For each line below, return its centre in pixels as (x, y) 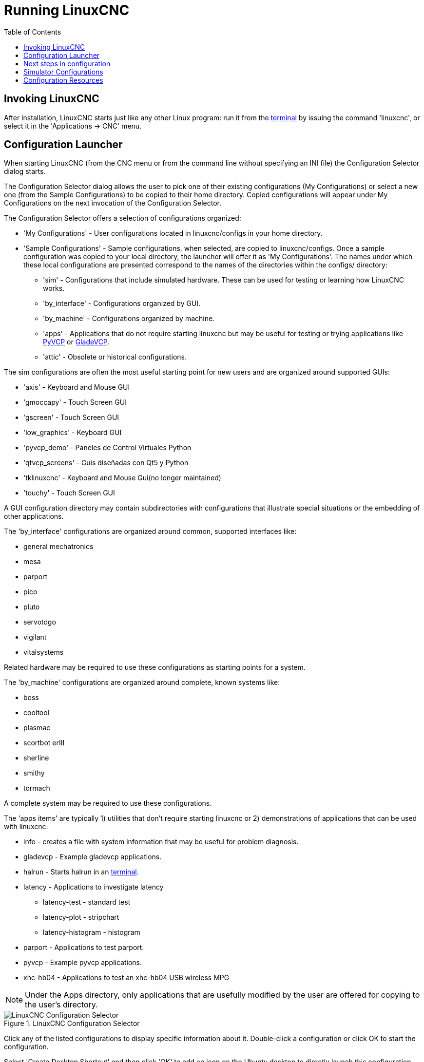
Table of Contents (33, 32)
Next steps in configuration (67, 63)
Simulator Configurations (63, 72)
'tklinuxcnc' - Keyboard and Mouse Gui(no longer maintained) (122, 478)
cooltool (37, 713)
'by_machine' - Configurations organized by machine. (129, 319)
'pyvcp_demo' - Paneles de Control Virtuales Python (107, 448)
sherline (36, 758)
